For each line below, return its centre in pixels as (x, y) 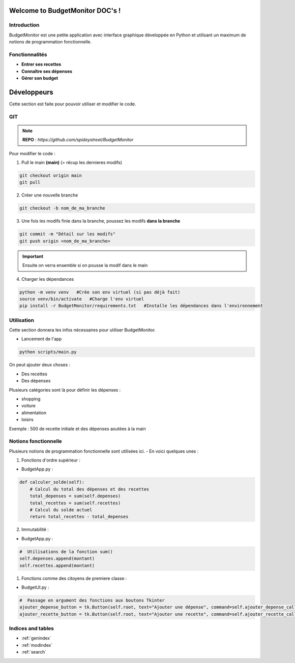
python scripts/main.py (48, 352)
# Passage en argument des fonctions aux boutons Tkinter (92, 600)
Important (33, 256)
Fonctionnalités (28, 54)
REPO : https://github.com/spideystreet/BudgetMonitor (78, 140)
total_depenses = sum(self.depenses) (75, 496)
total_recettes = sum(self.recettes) (75, 503)
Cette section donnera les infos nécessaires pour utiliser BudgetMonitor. (82, 330)
